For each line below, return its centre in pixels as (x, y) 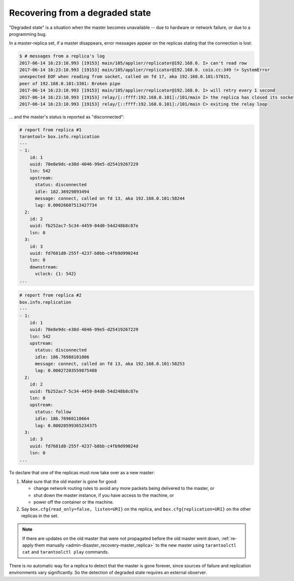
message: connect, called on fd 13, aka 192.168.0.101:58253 (110, 364)
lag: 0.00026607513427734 (66, 205)
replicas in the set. (40, 516)
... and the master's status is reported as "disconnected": (67, 117)
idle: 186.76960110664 (62, 419)
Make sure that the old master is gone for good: (69, 481)
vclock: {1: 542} (56, 274)
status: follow (53, 412)
